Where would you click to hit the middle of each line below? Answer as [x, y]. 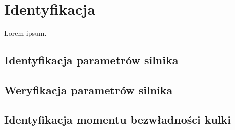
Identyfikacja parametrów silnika [91, 60]
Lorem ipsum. [25, 33]
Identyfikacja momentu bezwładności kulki [118, 119]
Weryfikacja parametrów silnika [89, 89]
